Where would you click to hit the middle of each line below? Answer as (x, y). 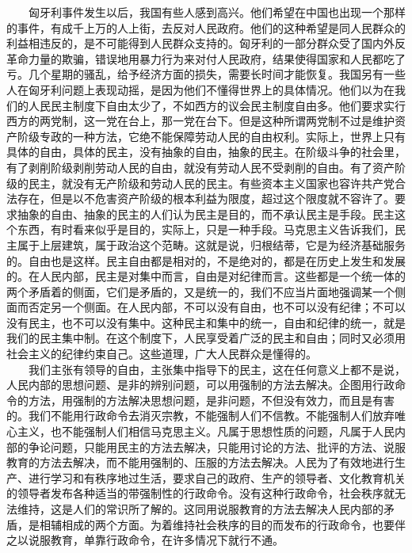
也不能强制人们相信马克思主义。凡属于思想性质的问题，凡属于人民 (222, 431)
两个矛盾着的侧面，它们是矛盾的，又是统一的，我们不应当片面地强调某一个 (200, 291)
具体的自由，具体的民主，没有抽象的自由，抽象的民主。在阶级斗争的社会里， (206, 152)
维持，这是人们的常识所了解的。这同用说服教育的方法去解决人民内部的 (200, 509)
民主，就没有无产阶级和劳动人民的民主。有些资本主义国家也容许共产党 (211, 183)
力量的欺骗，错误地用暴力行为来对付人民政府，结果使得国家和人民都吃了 (217, 58)
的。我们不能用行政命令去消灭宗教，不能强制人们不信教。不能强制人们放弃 (200, 416)
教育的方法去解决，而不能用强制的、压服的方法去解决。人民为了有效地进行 (200, 462)
